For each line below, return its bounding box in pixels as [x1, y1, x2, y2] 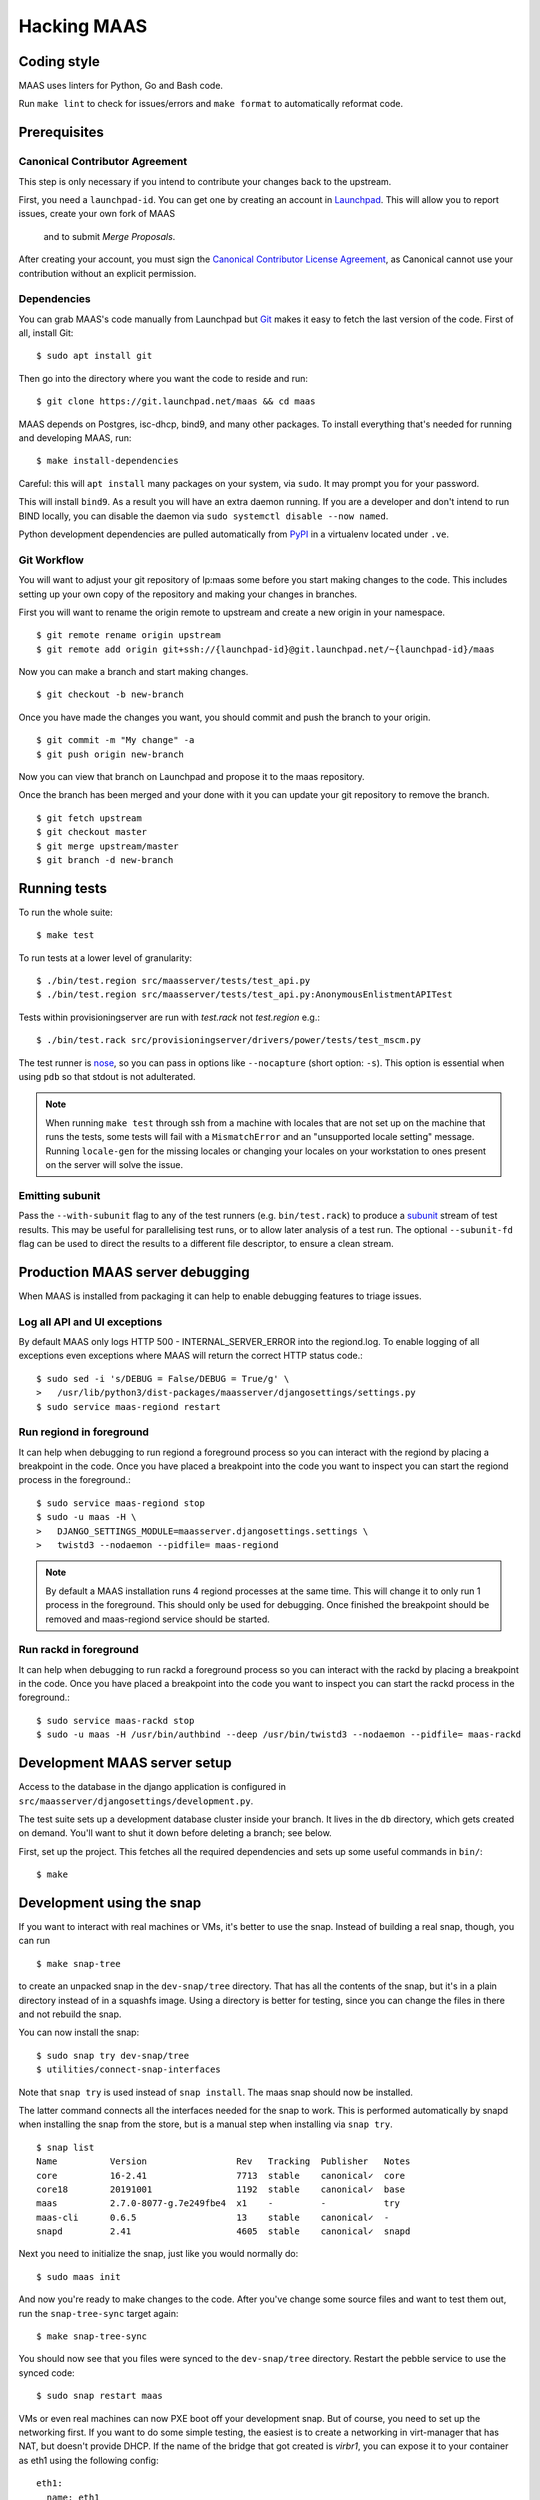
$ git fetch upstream [36, 812, 142, 824]
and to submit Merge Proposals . [43, 230, 176, 242]
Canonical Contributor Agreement [18, 155, 188, 169]
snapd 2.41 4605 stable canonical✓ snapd [36, 2226, 411, 2237]
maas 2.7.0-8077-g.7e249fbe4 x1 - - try [36, 2198, 400, 2209]
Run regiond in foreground [18, 1425, 150, 1439]
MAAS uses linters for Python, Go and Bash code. [18, 80, 224, 92]
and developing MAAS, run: [18, 432, 132, 444]
